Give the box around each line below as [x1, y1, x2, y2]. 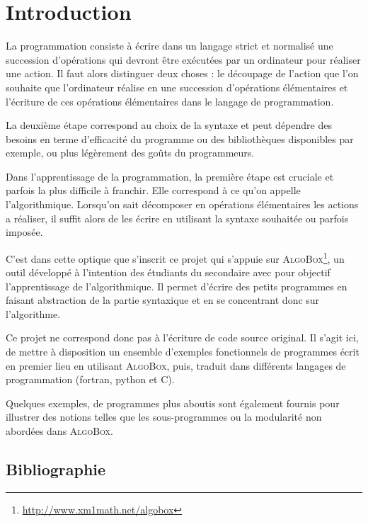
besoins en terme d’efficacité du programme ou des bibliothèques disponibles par [6, 131, 354, 146]
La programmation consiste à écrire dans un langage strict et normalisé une [6, 38, 333, 53]
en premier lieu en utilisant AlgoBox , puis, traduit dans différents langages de [6, 358, 346, 373]
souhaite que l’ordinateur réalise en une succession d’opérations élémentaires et [6, 79, 348, 94]
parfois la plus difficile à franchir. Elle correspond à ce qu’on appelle [6, 183, 301, 198]
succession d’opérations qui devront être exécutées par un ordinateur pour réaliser [6, 52, 361, 67]
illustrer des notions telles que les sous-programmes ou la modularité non [6, 409, 322, 424]
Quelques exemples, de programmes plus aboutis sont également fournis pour [6, 395, 340, 410]
